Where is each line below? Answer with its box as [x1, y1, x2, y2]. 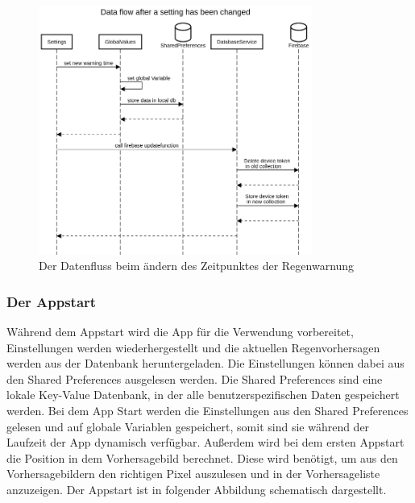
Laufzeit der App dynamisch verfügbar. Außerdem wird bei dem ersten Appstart [6, 434, 405, 451]
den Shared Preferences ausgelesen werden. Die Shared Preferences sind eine [6, 370, 383, 387]
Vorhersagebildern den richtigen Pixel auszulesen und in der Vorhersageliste [6, 465, 380, 482]
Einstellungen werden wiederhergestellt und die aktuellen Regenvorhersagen [6, 339, 380, 355]
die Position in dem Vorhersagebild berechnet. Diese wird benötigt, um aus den [6, 449, 398, 466]
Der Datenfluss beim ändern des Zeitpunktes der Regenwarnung [39, 257, 355, 274]
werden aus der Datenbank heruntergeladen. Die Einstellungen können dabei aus [6, 355, 405, 372]
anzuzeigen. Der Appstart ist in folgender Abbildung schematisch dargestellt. [6, 481, 387, 497]
